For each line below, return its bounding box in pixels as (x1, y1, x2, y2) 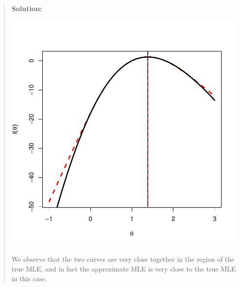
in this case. (11, 273, 47, 283)
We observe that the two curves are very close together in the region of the (11, 254, 235, 264)
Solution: (11, 3, 42, 13)
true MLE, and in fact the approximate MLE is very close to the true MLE (11, 263, 236, 273)
